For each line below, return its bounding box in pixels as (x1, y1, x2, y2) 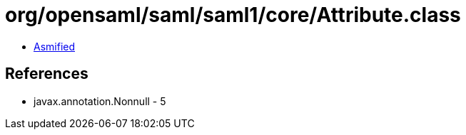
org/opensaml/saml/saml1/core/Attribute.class (5, 3, 461, 27)
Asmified (34, 40, 76, 53)
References (5, 65, 88, 83)
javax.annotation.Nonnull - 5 (34, 94, 166, 107)
